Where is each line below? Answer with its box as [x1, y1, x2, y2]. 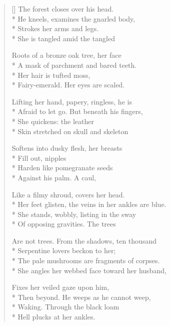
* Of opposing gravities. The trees [11, 219, 116, 229]
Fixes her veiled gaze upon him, [11, 282, 109, 292]
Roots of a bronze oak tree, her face [11, 50, 121, 60]
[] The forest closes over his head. [11, 4, 114, 14]
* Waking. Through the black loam [11, 301, 119, 312]
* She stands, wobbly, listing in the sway [11, 208, 136, 219]
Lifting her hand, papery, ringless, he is [11, 96, 132, 106]
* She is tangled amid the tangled [11, 33, 115, 43]
